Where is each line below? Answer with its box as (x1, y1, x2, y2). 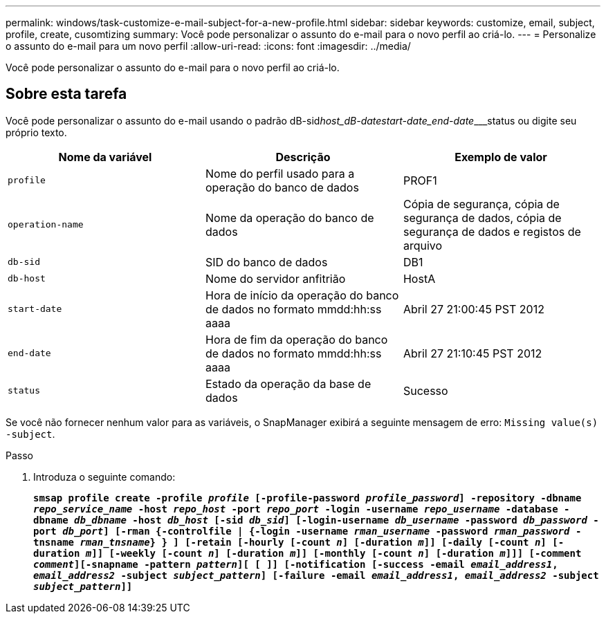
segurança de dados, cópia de (403, 210, 562, 225)
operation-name (8, 219, 84, 230)
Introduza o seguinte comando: (33, 470, 176, 483)
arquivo (403, 238, 443, 252)
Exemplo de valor (454, 149, 547, 164)
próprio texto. (6, 126, 67, 138)
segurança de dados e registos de (403, 224, 581, 239)
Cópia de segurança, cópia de (403, 196, 560, 211)
